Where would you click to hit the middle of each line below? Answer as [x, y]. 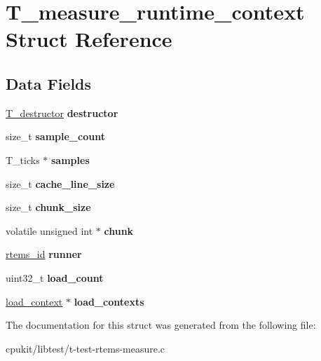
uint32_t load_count [55, 277]
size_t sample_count [55, 136]
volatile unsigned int [49, 230]
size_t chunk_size [48, 207]
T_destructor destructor [62, 113]
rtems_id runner [44, 254]
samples [70, 159]
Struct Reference [89, 39]
